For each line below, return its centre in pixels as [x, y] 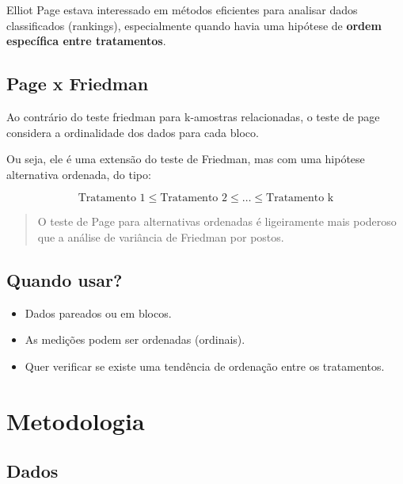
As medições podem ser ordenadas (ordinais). [135, 339]
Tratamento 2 [194, 198]
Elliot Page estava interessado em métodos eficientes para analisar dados [182, 10]
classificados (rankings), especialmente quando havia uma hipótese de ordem [194, 25]
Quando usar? [65, 279]
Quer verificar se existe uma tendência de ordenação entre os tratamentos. [205, 366]
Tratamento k [300, 198]
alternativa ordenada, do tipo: [79, 174]
